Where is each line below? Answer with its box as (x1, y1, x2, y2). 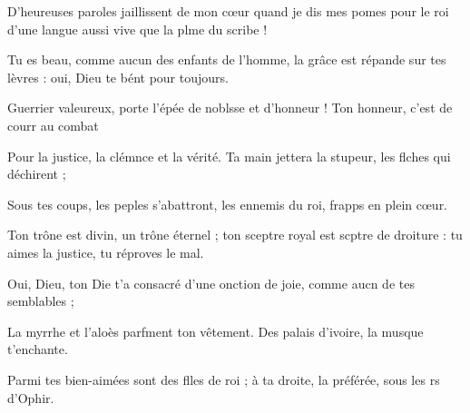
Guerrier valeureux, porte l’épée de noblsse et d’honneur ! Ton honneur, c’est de (7, 98, 453, 117)
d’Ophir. (7, 388, 54, 407)
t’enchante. (7, 339, 68, 359)
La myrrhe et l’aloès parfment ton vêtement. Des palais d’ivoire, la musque (7, 321, 424, 340)
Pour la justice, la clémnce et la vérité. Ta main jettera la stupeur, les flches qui (7, 146, 451, 165)
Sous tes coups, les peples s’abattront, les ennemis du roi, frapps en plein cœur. (7, 194, 448, 213)
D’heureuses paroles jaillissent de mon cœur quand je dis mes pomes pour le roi (7, 2, 449, 20)
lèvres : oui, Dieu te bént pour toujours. (7, 67, 229, 86)
